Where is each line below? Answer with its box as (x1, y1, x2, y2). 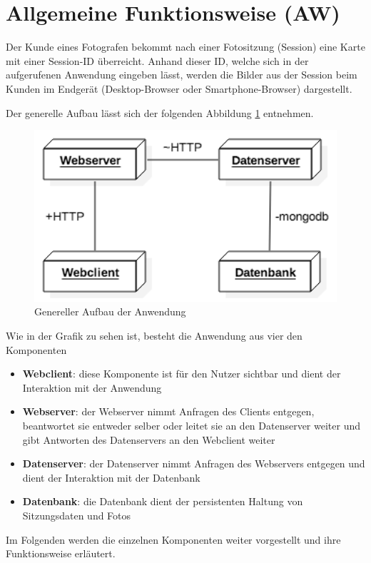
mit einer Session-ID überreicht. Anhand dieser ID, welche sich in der (6, 53, 309, 68)
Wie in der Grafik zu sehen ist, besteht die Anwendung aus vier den (6, 328, 303, 343)
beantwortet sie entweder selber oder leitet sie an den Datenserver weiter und (22, 418, 361, 433)
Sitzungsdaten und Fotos (22, 508, 131, 522)
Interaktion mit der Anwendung (22, 380, 162, 395)
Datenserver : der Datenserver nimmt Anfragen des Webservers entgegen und (22, 456, 365, 471)
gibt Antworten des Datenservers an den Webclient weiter (22, 432, 275, 447)
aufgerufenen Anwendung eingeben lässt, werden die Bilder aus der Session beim (6, 67, 357, 82)
